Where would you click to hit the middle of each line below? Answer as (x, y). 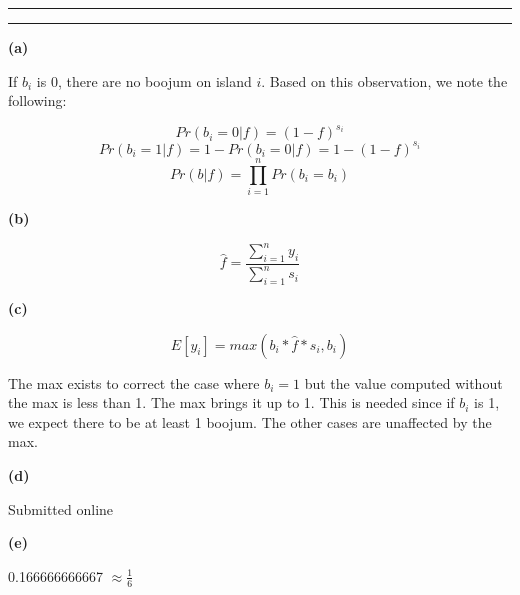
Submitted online (61, 508)
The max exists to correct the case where (134, 382)
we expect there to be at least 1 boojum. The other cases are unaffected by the (250, 421)
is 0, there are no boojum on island (144, 80)
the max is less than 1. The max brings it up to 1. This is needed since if (231, 402)
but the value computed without (403, 382)
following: (37, 100)
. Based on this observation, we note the (384, 80)
